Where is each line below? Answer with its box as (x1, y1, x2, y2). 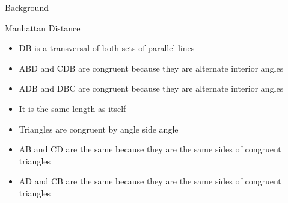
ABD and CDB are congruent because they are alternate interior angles (19, 61, 284, 74)
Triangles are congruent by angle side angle (19, 122, 179, 135)
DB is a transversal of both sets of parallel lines (19, 42, 195, 54)
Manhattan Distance (5, 21, 81, 34)
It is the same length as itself (19, 102, 126, 114)
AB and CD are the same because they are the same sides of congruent (19, 143, 281, 155)
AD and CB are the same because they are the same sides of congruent (19, 175, 281, 187)
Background (5, 1, 49, 13)
